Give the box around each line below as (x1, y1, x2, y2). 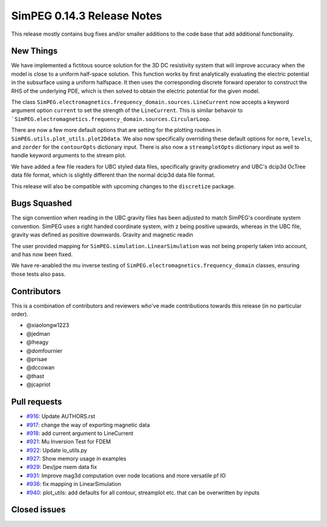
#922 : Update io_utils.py (26, 447, 87, 454)
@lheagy (26, 339, 48, 346)
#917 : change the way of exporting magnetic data (26, 421, 150, 428)
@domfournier (26, 347, 63, 354)
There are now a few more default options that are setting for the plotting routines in (11, 126, 221, 134)
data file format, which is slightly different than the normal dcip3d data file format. (11, 171, 216, 178)
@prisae (26, 356, 48, 363)
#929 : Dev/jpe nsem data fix (26, 463, 97, 471)
